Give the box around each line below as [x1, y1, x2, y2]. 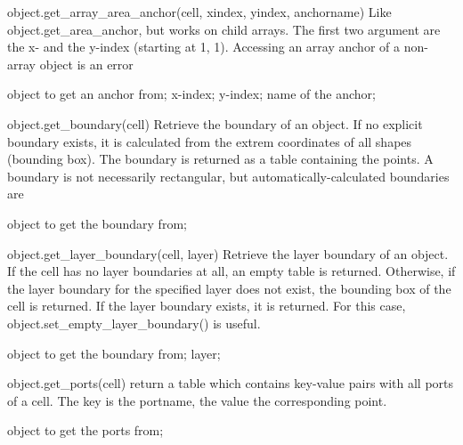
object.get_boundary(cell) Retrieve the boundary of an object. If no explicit [7, 114, 423, 133]
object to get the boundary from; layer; [7, 344, 221, 362]
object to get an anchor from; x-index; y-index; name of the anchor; [7, 85, 376, 103]
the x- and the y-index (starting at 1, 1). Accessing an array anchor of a [7, 37, 400, 56]
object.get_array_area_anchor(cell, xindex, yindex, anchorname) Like [7, 3, 392, 20]
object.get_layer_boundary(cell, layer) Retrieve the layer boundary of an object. [7, 244, 449, 263]
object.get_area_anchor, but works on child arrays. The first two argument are [7, 20, 441, 38]
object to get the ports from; [7, 421, 164, 440]
